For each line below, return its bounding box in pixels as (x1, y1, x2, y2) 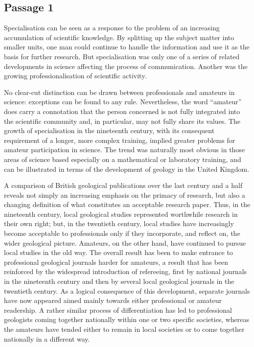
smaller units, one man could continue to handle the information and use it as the (4, 42, 250, 52)
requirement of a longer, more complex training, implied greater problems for (4, 135, 235, 145)
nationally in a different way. (4, 333, 90, 344)
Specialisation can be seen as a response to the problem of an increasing (4, 23, 220, 33)
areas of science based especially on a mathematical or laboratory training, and (4, 154, 241, 164)
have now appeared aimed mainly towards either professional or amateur (4, 295, 222, 305)
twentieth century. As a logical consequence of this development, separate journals (4, 285, 250, 296)
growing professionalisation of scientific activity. (4, 70, 147, 81)
